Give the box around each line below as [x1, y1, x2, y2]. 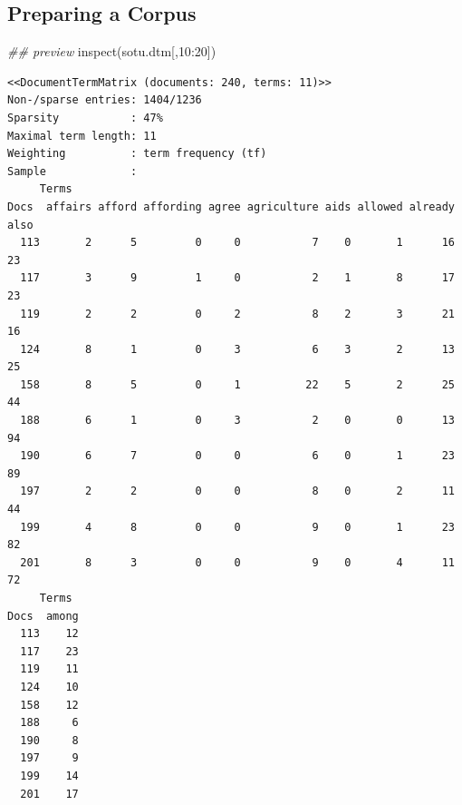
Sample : [7, 164, 138, 178]
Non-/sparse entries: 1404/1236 [7, 93, 202, 107]
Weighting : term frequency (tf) [7, 147, 267, 161]
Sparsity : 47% [7, 111, 163, 124]
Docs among [7, 609, 79, 623]
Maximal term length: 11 [7, 129, 157, 142]
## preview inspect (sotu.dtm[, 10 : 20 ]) [7, 42, 217, 61]
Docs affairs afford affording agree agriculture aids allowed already [7, 200, 455, 213]
